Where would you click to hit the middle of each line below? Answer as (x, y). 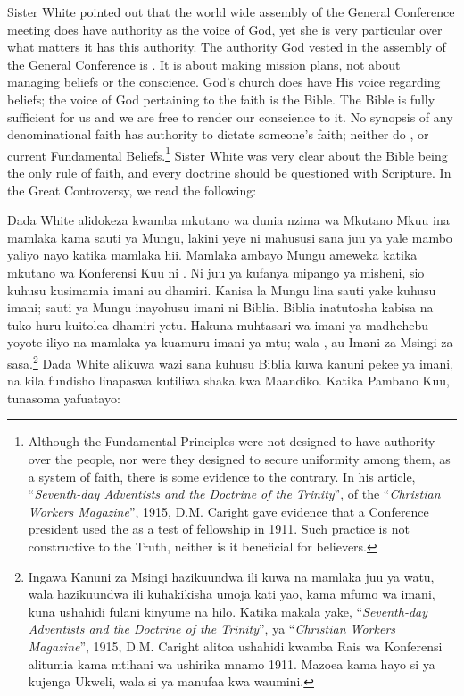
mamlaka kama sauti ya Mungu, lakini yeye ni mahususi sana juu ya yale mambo (230, 237)
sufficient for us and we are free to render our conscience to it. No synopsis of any (230, 116)
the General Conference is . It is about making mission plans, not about (204, 64)
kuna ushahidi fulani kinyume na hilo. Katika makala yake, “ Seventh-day (228, 611)
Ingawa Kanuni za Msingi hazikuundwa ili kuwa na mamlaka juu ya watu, (231, 576)
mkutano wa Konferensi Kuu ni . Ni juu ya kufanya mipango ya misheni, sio (216, 272)
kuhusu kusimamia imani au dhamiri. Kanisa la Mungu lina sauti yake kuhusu (222, 290)
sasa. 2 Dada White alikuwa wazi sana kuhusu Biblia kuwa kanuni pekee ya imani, (231, 361)
